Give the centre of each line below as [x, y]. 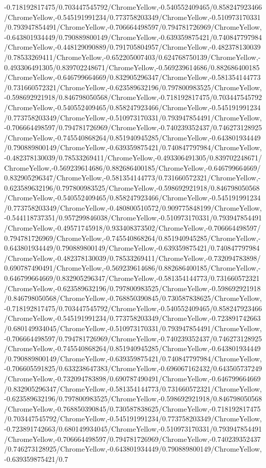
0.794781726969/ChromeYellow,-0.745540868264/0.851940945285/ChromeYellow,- [132, 238]
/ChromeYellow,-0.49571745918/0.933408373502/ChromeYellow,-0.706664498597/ [132, 228]
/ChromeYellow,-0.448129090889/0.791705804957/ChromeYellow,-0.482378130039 [132, 47]
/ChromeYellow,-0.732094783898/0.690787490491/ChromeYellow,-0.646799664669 [132, 378]
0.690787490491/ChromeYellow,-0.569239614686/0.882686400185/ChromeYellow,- [132, 268]
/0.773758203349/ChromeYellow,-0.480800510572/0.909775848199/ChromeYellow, [133, 207]
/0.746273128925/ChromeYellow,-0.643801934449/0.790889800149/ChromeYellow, [133, 449]
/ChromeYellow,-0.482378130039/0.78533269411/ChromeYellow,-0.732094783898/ [132, 258]
